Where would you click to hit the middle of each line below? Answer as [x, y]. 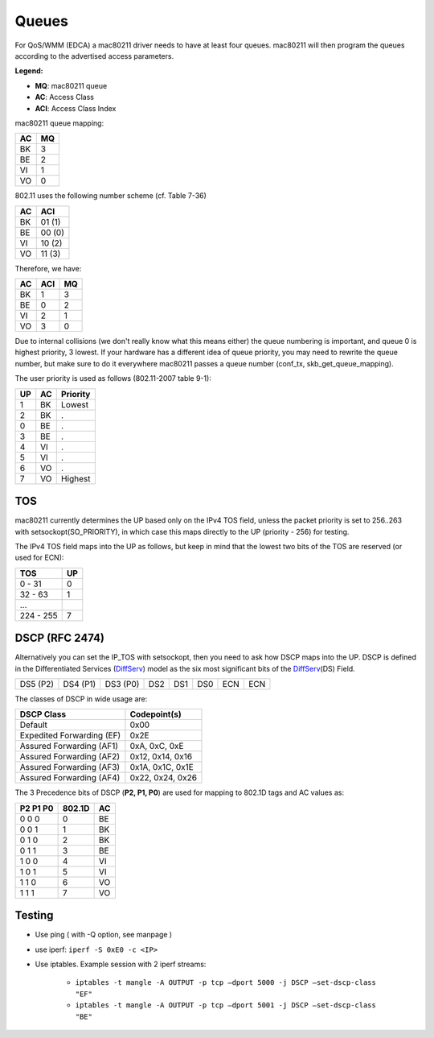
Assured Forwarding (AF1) [69, 746]
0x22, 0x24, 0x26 [163, 778]
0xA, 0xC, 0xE [157, 746]
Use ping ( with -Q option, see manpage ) [104, 935]
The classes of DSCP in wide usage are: [81, 699]
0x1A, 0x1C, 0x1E [162, 767]
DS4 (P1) [80, 684]
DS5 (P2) [37, 684]
